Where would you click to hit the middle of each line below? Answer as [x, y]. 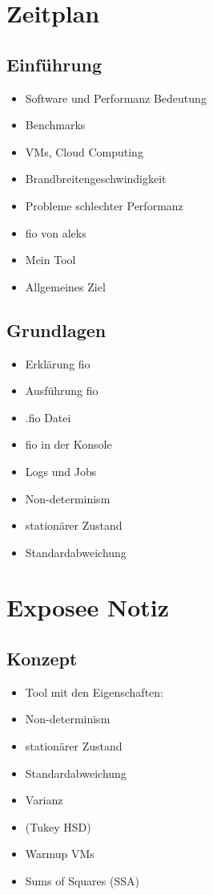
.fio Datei [48, 417]
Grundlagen [56, 330]
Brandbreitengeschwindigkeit [96, 179]
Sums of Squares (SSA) [82, 881]
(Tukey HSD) [58, 826]
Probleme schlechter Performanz [104, 205]
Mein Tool [50, 260]
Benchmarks [55, 125]
